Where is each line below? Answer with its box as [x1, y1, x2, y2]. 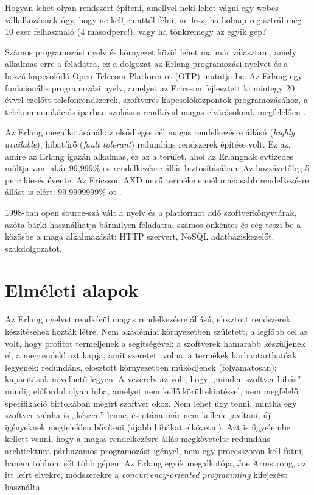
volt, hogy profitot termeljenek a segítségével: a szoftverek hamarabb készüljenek [5, 337, 305, 349]
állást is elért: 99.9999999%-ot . [5, 185, 122, 198]
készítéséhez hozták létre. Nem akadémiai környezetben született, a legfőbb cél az [5, 325, 308, 337]
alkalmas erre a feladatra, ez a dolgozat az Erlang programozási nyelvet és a [5, 57, 288, 70]
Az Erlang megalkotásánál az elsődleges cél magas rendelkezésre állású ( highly [5, 126, 295, 138]
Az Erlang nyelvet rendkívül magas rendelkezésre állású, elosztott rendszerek [5, 313, 291, 326]
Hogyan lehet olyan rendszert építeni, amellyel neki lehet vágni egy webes [5, 1, 279, 13]
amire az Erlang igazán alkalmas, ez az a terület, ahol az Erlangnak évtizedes [5, 149, 293, 162]
